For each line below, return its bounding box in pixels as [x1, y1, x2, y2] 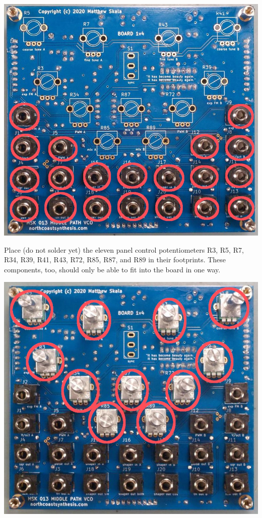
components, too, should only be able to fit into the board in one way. [4, 264, 221, 275]
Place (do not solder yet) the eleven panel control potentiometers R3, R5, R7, [4, 244, 244, 255]
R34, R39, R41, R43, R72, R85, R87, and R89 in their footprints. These [4, 254, 226, 265]
